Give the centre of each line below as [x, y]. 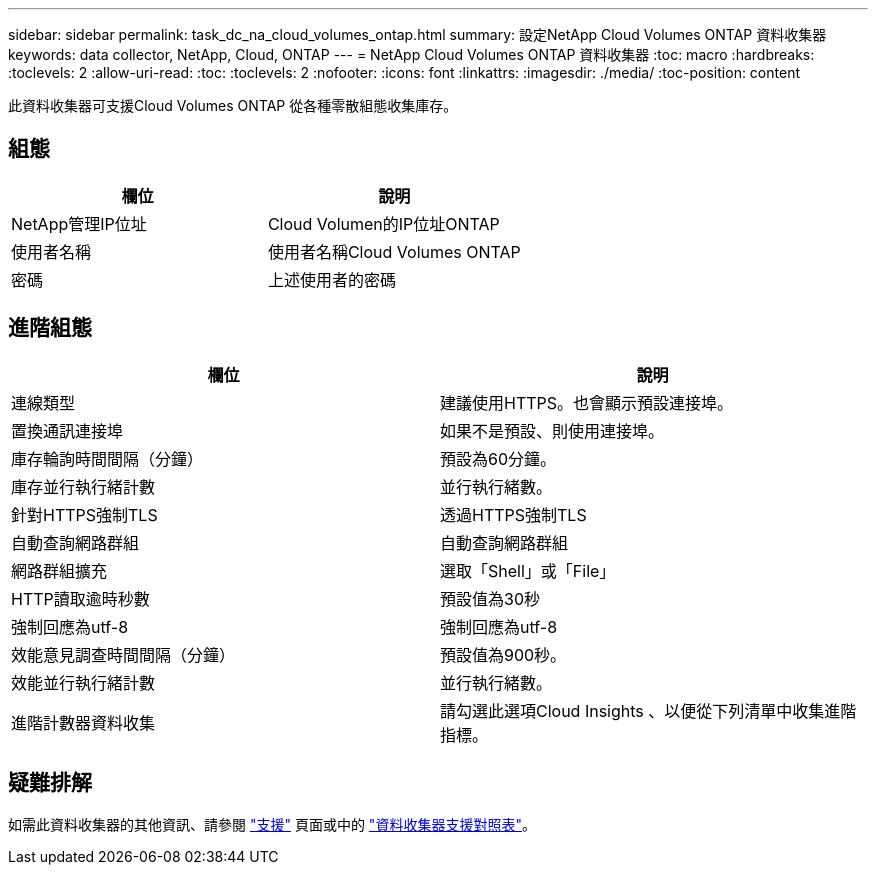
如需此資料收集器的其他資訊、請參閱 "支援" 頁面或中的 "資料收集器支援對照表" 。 [272, 824]
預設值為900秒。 [503, 654]
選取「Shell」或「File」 [528, 570]
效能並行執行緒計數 [83, 682]
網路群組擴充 [59, 570]
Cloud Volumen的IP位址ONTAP [383, 223]
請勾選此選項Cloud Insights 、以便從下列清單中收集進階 [648, 710]
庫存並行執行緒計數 [83, 486]
